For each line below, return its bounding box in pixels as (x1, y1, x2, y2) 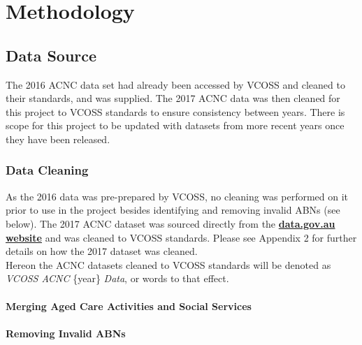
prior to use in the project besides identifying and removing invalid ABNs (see (6, 203, 340, 217)
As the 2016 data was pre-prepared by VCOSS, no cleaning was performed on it (6, 189, 349, 203)
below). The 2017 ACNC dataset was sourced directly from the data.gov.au (6, 216, 335, 230)
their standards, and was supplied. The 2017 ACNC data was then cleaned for (6, 91, 340, 105)
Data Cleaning (6, 161, 89, 179)
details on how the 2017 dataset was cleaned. (6, 244, 198, 258)
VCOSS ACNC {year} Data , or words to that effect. (6, 271, 229, 286)
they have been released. (6, 131, 110, 146)
